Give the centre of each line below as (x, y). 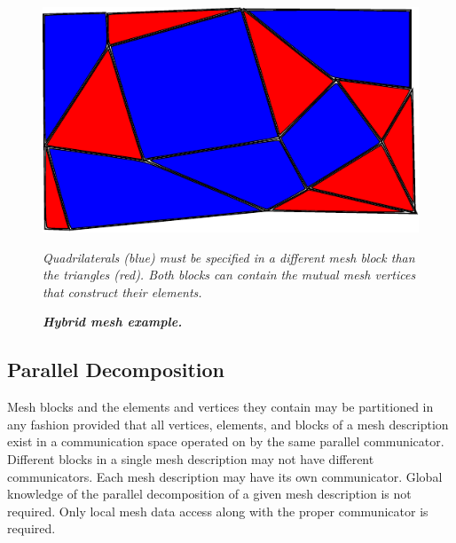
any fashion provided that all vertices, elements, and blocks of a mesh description (228, 424)
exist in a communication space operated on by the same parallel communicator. (226, 441)
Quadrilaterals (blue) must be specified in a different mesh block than (229, 257)
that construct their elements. (122, 291)
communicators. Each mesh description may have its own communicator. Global (225, 476)
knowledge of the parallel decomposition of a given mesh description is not (209, 494)
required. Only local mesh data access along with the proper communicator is (218, 511)
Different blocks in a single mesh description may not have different (191, 459)
